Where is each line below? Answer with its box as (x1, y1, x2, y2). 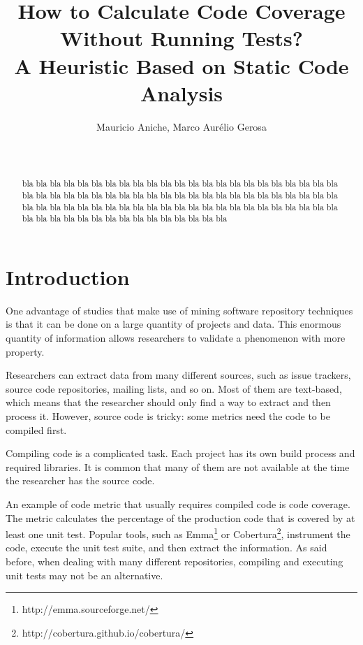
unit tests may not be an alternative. (6, 567, 163, 582)
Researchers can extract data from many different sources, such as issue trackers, (6, 368, 351, 382)
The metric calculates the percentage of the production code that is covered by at (6, 510, 355, 525)
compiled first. (6, 422, 67, 437)
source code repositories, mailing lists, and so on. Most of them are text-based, (6, 381, 342, 396)
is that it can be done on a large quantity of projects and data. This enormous (6, 317, 341, 331)
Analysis (140, 78, 223, 107)
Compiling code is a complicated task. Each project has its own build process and (6, 446, 355, 461)
